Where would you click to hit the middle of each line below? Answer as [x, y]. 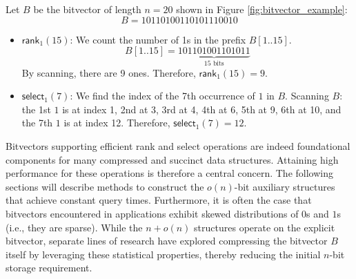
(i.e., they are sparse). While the [74, 227]
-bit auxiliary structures [285, 186]
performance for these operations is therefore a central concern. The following [169, 173]
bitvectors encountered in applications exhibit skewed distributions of [152, 213]
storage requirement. [49, 268]
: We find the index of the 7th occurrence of [162, 96]
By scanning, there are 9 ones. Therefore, [109, 72]
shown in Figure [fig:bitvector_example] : [262, 9]
